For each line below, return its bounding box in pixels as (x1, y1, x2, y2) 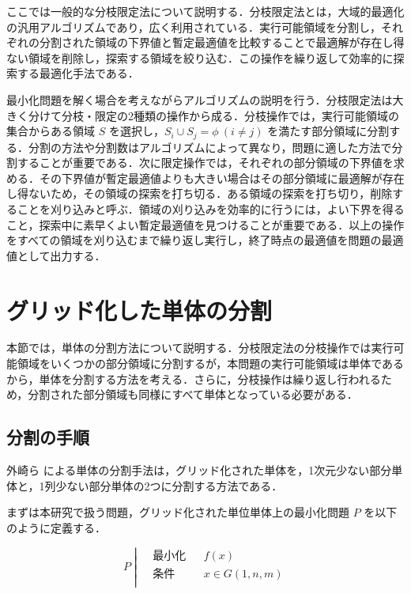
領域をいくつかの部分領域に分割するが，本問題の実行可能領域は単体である (17, 355, 405, 372)
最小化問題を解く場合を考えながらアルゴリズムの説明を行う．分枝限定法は (6, 91, 393, 108)
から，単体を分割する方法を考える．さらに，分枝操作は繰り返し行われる (6, 370, 381, 387)
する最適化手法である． (17, 65, 139, 81)
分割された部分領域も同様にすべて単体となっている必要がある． (28, 386, 358, 403)
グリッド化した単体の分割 (6, 293, 273, 326)
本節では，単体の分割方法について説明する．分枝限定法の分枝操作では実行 (6, 339, 394, 356)
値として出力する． (6, 247, 106, 263)
